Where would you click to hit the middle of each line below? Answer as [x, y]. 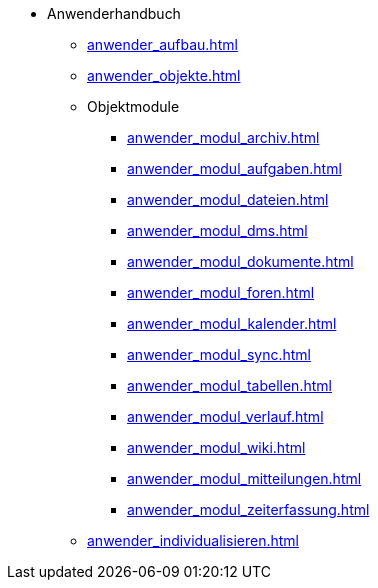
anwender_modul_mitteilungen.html [244, 478]
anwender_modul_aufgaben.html [234, 168]
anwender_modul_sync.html [219, 354]
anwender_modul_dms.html [217, 230]
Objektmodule [133, 106]
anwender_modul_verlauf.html [225, 416]
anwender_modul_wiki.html [216, 447]
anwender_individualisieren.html [193, 540]
